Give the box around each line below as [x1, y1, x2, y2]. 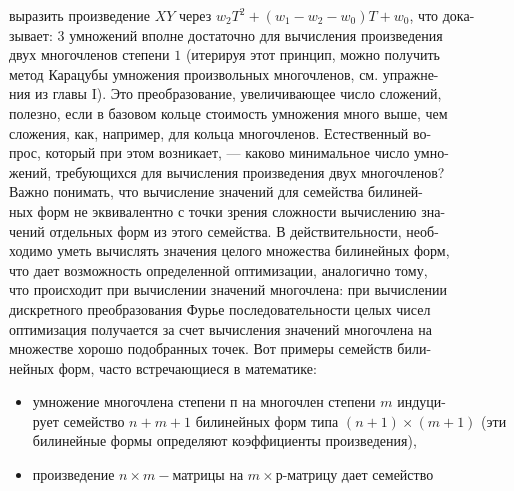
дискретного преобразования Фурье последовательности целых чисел [9, 298, 431, 319]
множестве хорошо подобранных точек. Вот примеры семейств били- [9, 338, 432, 359]
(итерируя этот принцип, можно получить [185, 44, 440, 65]
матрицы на [172, 464, 244, 485]
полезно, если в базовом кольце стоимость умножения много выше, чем [9, 102, 448, 123]
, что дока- [409, 5, 475, 25]
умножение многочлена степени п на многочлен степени [32, 391, 376, 412]
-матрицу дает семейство [282, 464, 434, 485]
